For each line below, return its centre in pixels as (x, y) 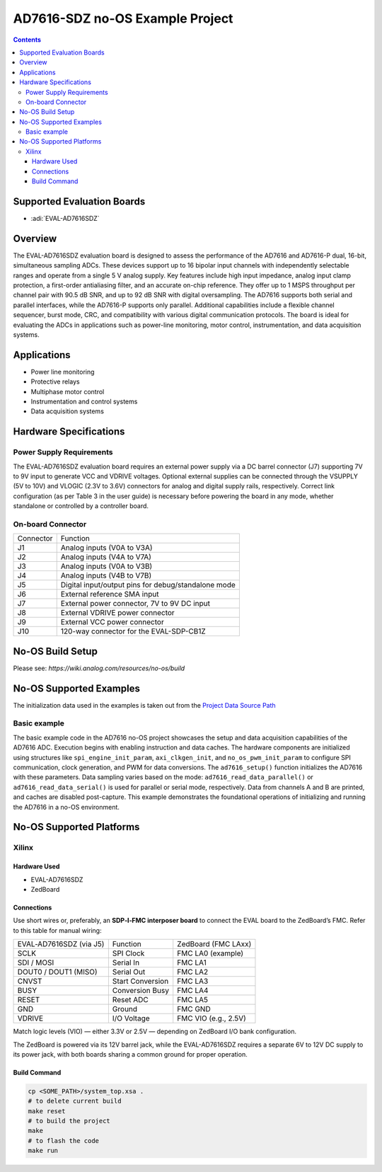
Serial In (126, 963)
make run (43, 1151)
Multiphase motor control (68, 391)
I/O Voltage (131, 1018)
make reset (47, 1111)
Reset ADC (130, 1000)
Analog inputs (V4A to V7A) (106, 557)
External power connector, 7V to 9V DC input (135, 604)
